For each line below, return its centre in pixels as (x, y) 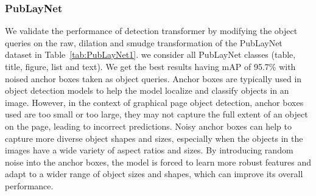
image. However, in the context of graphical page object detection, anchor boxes (154, 102)
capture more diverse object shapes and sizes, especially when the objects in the (154, 138)
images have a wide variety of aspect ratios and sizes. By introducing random (149, 150)
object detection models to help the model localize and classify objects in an (147, 90)
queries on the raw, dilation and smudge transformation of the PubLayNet (144, 42)
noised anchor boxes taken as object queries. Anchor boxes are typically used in (153, 78)
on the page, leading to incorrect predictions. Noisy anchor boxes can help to (148, 126)
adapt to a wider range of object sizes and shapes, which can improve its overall (154, 174)
